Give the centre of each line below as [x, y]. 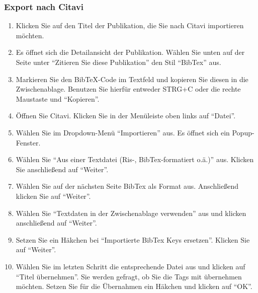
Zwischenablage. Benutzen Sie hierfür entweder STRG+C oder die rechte [128, 89]
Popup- [243, 132]
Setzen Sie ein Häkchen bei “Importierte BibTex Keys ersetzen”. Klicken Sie [133, 239]
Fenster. [28, 142]
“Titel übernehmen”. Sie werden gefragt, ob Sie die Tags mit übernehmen [129, 276]
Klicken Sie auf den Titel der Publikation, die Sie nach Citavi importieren [130, 25]
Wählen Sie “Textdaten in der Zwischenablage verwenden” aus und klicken [131, 213]
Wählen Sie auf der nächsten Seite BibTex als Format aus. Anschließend [127, 186]
